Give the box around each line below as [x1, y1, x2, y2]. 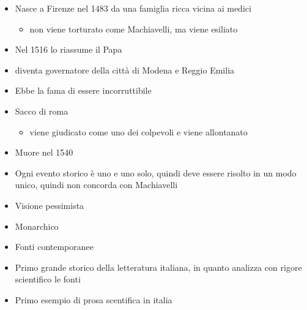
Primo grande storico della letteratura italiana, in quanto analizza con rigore [15, 260, 302, 273]
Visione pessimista [15, 198, 84, 211]
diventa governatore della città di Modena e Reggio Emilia [15, 63, 235, 76]
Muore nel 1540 [15, 146, 73, 159]
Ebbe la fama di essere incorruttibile [15, 84, 152, 97]
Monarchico [15, 219, 59, 232]
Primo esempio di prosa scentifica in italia [15, 293, 172, 306]
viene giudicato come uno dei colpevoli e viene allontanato [29, 125, 248, 138]
